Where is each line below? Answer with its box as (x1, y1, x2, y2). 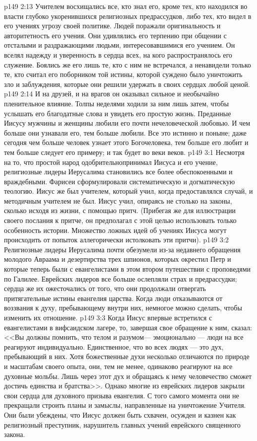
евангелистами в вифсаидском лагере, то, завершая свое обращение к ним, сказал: (4, 322, 252, 332)
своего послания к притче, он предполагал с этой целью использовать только (4, 215, 237, 225)
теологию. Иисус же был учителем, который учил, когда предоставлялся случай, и (4, 186, 253, 196)
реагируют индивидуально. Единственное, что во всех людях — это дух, (4, 341, 224, 352)
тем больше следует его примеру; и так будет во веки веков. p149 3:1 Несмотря (4, 147, 245, 157)
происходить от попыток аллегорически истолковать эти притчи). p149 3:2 (4, 234, 229, 245)
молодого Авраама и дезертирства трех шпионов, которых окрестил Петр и (4, 254, 231, 264)
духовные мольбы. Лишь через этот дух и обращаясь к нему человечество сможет (4, 370, 252, 381)
